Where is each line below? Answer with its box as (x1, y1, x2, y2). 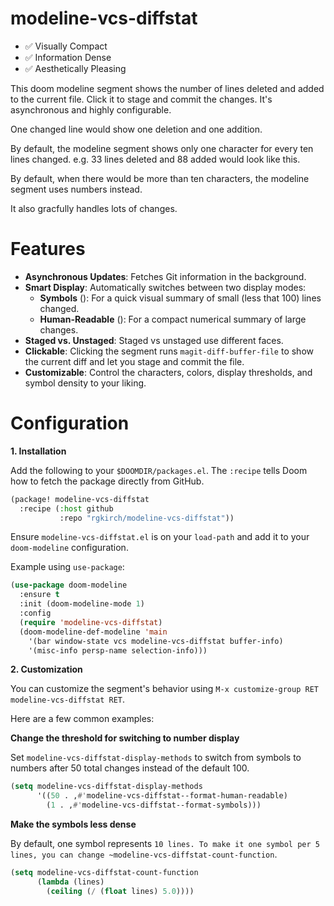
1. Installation (10, 445, 67, 457)
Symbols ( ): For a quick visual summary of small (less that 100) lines (39, 292, 322, 304)
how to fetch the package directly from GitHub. (10, 475, 205, 487)
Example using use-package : (10, 561, 125, 573)
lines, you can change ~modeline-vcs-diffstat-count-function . (10, 848, 278, 861)
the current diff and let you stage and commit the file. (24, 355, 245, 367)
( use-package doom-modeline (10, 580, 128, 591)
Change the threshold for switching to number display (10, 732, 240, 744)
